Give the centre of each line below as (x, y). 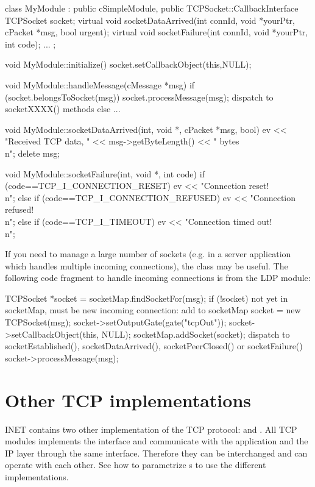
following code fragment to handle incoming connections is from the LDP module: (158, 278)
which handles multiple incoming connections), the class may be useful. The (147, 265)
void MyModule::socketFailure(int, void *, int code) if (105, 173)
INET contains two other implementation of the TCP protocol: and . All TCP (151, 429)
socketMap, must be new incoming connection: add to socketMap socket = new (153, 310)
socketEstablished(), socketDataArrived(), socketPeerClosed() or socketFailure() (154, 346)
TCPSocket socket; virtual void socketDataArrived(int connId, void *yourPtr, (150, 20)
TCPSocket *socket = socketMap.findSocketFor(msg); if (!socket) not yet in (147, 298)
